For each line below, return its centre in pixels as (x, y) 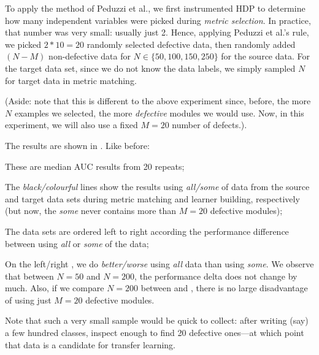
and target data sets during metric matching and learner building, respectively (152, 198)
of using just (28, 300)
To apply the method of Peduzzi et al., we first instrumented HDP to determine (155, 8)
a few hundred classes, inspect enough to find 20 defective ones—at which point (155, 333)
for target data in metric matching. (71, 80)
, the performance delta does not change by (216, 276)
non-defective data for (90, 56)
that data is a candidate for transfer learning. (90, 344)
